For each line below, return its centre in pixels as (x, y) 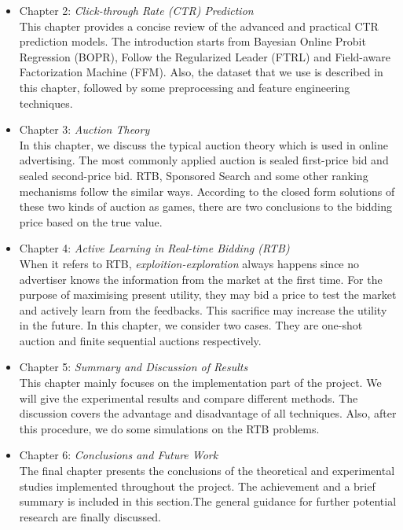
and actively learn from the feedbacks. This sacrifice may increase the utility (203, 309)
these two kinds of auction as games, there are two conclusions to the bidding (205, 206)
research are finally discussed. (90, 516)
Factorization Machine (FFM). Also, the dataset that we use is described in (201, 72)
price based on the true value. (91, 221)
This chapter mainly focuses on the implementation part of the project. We (200, 383)
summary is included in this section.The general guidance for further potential (208, 501)
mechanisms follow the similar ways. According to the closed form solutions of (207, 191)
